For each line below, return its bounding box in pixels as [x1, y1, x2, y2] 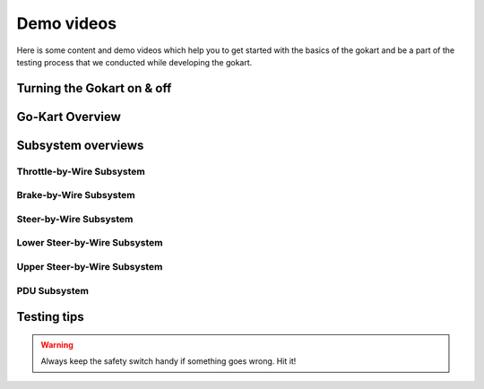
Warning [40, 339, 73, 350]
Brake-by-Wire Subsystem [16, 189, 135, 202]
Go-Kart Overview [16, 108, 121, 125]
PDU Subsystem [16, 284, 90, 297]
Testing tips [16, 309, 84, 324]
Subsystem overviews [16, 137, 144, 152]
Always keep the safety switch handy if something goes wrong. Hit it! [40, 356, 297, 367]
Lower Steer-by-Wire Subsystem [16, 237, 163, 249]
